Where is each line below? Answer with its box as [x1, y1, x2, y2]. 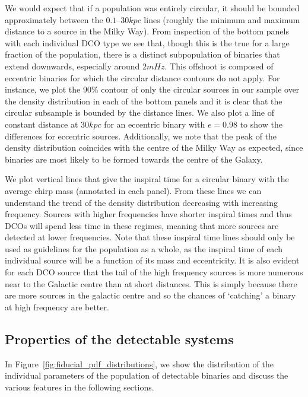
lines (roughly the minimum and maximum [144, 13, 300, 26]
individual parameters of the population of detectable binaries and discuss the [5, 369, 288, 382]
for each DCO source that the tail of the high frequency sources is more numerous [5, 266, 303, 278]
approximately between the [5, 13, 103, 26]
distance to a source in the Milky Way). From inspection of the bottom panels [5, 25, 289, 37]
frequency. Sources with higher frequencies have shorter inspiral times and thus [5, 208, 292, 220]
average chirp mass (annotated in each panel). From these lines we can [5, 184, 262, 196]
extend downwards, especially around [5, 59, 140, 72]
